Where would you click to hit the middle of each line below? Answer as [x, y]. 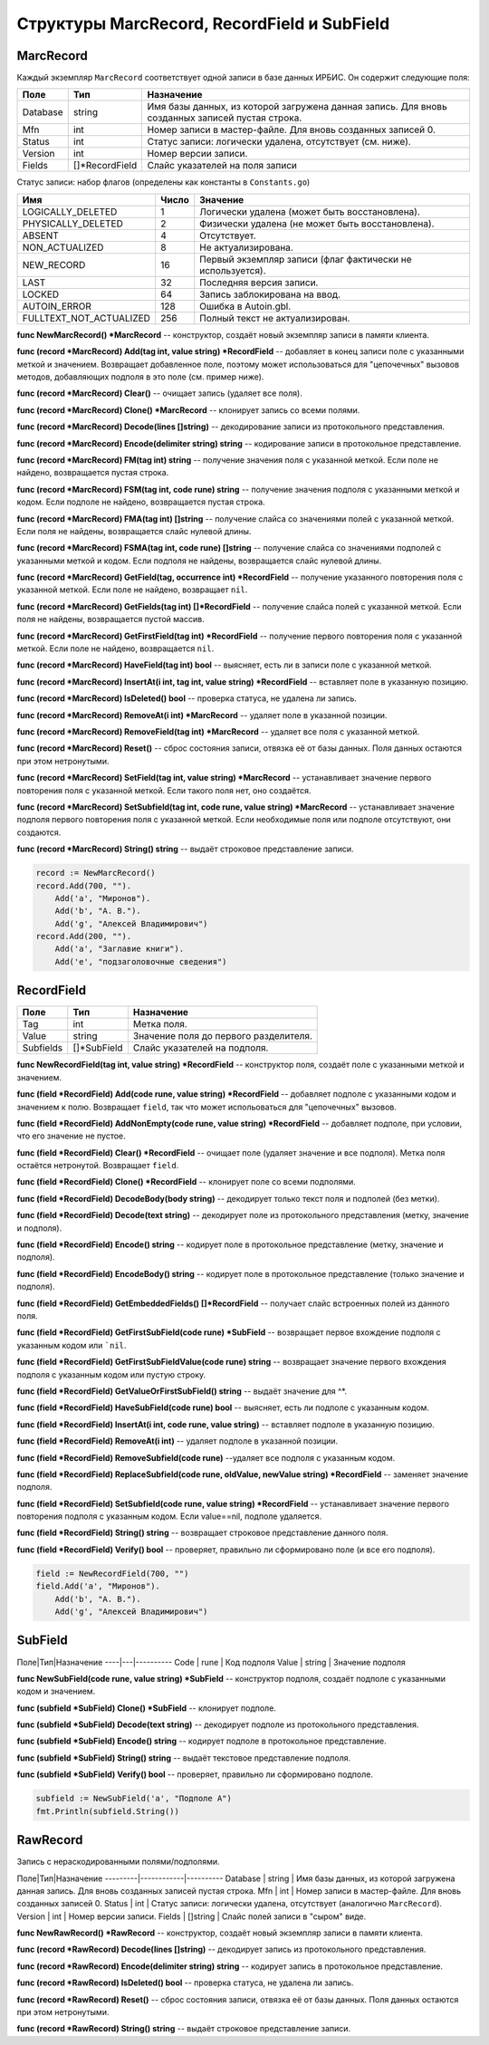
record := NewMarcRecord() [96, 873]
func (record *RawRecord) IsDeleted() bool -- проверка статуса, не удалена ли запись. [185, 1983]
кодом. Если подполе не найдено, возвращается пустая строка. [141, 502]
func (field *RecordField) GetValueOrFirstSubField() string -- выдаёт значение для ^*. [182, 1391]
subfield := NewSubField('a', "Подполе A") [134, 1799]
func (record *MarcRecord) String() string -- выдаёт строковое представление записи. [185, 849]
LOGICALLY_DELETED [70, 211]
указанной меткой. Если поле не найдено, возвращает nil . [132, 590]
